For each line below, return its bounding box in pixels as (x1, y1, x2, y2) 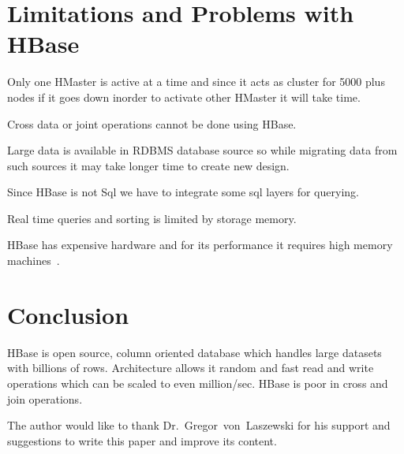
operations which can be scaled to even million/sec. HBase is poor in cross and (7, 374, 388, 391)
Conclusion (7, 298, 129, 330)
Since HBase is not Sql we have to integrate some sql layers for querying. (7, 184, 359, 200)
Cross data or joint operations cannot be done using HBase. (7, 115, 297, 132)
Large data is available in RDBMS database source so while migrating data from (7, 142, 398, 158)
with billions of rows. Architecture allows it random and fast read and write (7, 359, 374, 376)
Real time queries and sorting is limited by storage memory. (7, 210, 297, 226)
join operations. (7, 390, 83, 407)
